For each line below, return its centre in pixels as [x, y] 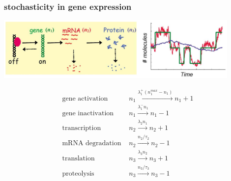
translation [78, 158]
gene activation [85, 98]
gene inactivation [88, 113]
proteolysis [78, 173]
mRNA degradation [92, 143]
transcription [82, 128]
